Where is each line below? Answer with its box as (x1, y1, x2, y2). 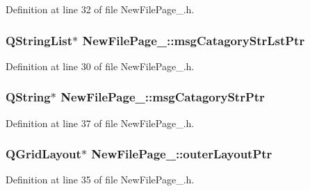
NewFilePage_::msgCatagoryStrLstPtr (82, 31, 305, 49)
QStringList (6, 31, 73, 49)
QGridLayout (6, 145, 81, 163)
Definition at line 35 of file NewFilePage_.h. (6, 172, 195, 187)
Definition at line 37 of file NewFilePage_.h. (6, 115, 195, 130)
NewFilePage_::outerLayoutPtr (91, 145, 272, 163)
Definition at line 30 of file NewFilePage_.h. (6, 58, 195, 73)
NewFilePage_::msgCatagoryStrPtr (60, 88, 265, 106)
